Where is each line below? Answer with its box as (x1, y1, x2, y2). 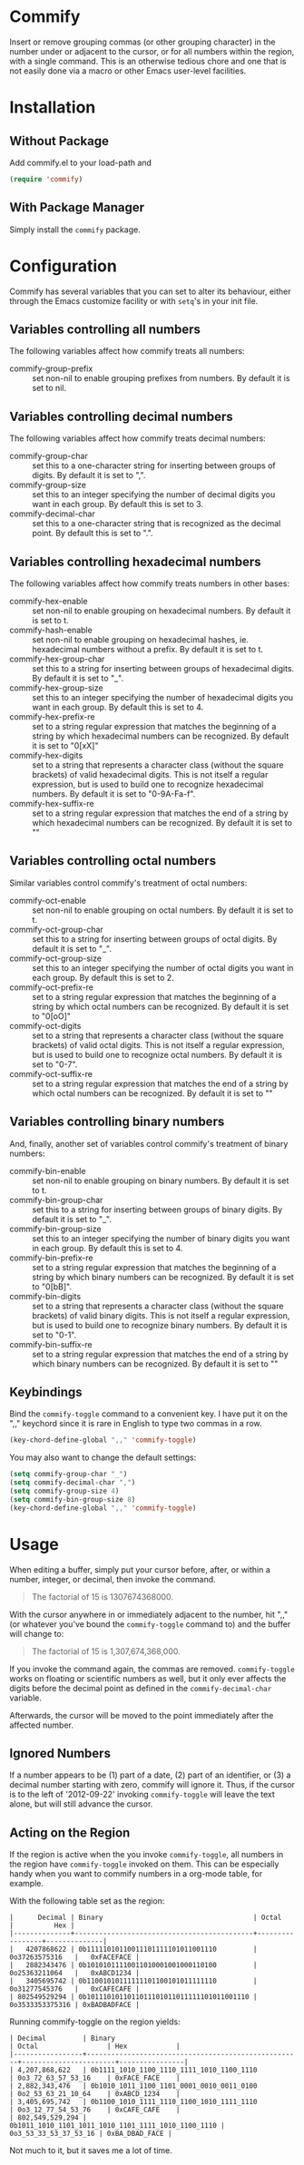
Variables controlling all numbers (9, 321, 201, 337)
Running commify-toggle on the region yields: (9, 2016, 181, 2027)
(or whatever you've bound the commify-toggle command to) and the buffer (9, 1618, 291, 1630)
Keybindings (9, 1385, 83, 1400)
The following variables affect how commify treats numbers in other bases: (9, 578, 290, 589)
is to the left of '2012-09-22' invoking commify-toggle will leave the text (9, 1789, 275, 1800)
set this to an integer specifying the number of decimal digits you (32, 489, 276, 500)
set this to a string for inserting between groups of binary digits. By (32, 1204, 283, 1215)
